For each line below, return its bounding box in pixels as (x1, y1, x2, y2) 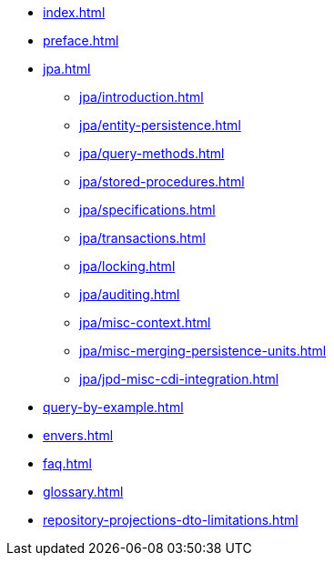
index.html (43, 5, 106, 20)
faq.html (43, 456, 92, 471)
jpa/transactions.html (79, 230, 206, 246)
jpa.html (43, 61, 91, 76)
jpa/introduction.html (79, 89, 204, 105)
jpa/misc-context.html (79, 315, 211, 330)
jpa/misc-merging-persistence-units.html (79, 343, 327, 358)
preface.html (43, 33, 119, 48)
